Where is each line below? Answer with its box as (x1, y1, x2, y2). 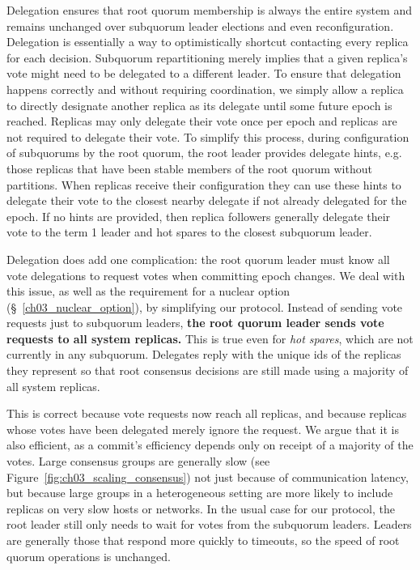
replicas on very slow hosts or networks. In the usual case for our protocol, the (6, 500, 395, 517)
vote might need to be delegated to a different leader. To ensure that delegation (6, 65, 401, 82)
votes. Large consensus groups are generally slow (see (6, 453, 270, 470)
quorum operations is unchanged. (6, 547, 171, 564)
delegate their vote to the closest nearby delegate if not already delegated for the (6, 192, 407, 209)
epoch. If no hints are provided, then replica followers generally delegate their (6, 207, 391, 224)
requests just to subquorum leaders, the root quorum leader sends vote (6, 314, 384, 331)
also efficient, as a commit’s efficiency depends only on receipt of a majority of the (6, 436, 414, 453)
